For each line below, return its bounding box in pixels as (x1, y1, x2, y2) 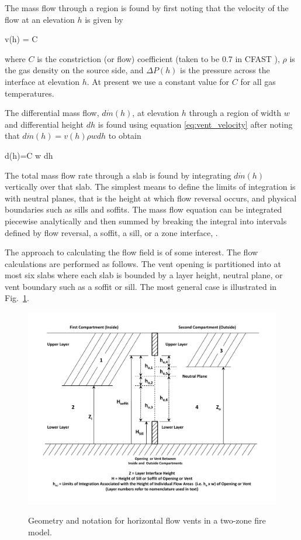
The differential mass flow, (5, 107, 99, 119)
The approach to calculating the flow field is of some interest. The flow (5, 246, 258, 258)
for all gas (240, 75, 276, 87)
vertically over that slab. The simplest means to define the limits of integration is (5, 180, 296, 193)
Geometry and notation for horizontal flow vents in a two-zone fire (28, 514, 266, 527)
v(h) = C (5, 33, 38, 45)
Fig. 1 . (5, 292, 29, 304)
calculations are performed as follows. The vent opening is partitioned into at (5, 257, 281, 269)
